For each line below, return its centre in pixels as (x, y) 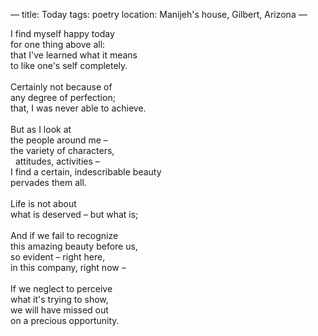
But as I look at (41, 129)
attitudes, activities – (57, 161)
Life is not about (43, 203)
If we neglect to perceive (61, 288)
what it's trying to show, (59, 299)
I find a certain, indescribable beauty (86, 172)
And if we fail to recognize (64, 235)
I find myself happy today (62, 33)
